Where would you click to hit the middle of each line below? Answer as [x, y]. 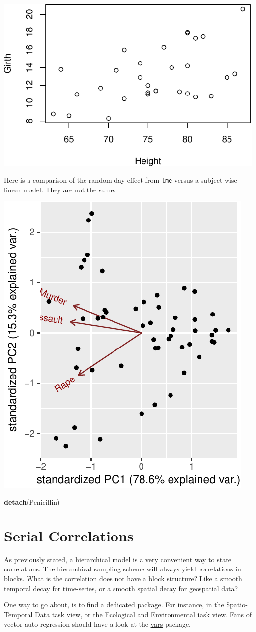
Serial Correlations [69, 535]
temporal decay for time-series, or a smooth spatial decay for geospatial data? [121, 588]
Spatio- [237, 605]
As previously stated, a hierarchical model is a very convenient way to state [118, 559]
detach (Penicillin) [32, 502]
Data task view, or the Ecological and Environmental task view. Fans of [143, 614]
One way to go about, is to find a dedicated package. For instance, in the [114, 605]
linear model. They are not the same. [60, 189]
